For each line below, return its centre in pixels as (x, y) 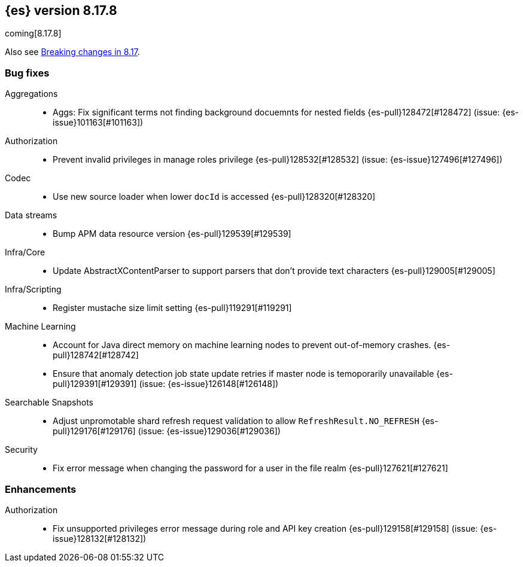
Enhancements (41, 489)
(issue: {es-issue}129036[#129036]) (209, 431)
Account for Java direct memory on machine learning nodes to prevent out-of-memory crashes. (242, 345)
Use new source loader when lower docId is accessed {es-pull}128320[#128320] (214, 197)
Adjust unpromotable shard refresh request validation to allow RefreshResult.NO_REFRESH (236, 421)
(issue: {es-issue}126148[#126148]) (209, 384)
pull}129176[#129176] (94, 431)
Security (21, 450)
